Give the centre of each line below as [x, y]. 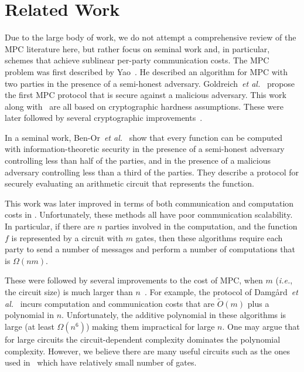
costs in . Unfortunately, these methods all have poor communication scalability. [149, 214]
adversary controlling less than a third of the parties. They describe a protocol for [152, 172]
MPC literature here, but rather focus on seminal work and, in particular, [137, 48]
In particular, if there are [50, 226]
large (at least [30, 326]
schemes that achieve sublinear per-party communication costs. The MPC [137, 60]
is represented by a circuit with [67, 237]
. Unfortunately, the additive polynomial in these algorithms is [174, 315]
